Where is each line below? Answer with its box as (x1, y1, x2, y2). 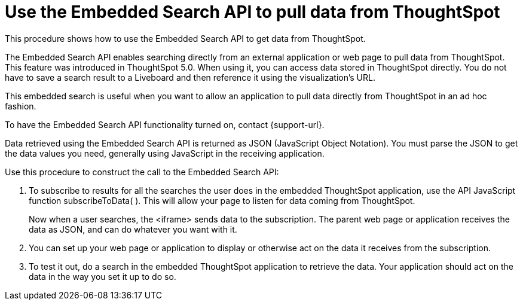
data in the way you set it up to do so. (29, 271, 176, 282)
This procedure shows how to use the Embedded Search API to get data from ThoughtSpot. (5, 33, 366, 44)
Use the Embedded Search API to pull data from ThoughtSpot (5, 2, 500, 22)
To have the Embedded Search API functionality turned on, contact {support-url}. (5, 119, 325, 130)
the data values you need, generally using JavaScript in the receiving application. (5, 148, 325, 158)
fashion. (5, 100, 36, 111)
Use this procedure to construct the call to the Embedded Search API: (5, 166, 279, 177)
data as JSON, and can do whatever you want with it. (29, 224, 237, 234)
